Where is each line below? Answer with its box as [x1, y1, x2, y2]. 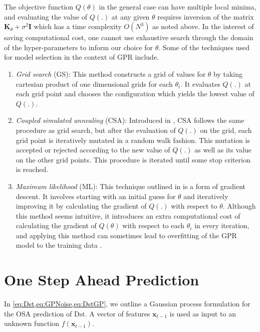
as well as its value [194, 144, 252, 155]
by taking [213, 68, 243, 79]
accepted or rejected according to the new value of [16, 144, 170, 155]
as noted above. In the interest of [152, 21, 254, 32]
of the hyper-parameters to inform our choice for [4, 42, 153, 52]
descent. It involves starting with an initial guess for [16, 191, 176, 201]
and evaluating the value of [4, 11, 88, 22]
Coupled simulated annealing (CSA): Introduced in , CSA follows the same [16, 115, 244, 125]
